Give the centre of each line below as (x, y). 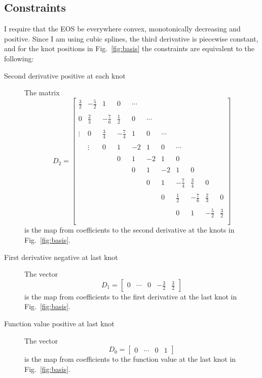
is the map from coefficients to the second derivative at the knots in (129, 230)
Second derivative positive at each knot (65, 75)
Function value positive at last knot (59, 323)
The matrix (42, 92)
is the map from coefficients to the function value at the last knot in (130, 359)
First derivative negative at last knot (61, 257)
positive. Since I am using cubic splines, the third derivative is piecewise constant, (131, 38)
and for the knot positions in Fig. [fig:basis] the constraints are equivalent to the (129, 48)
